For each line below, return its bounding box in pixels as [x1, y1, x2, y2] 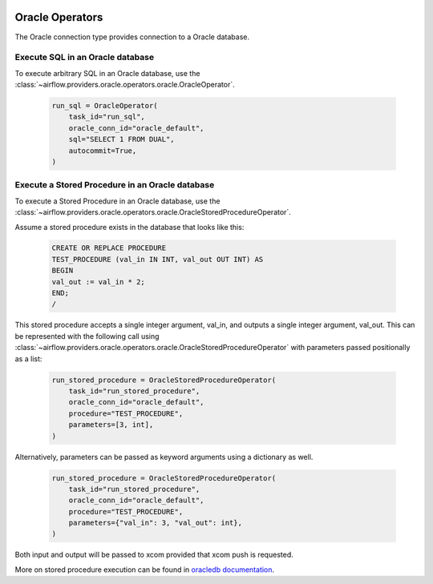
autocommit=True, [68, 146, 137, 155]
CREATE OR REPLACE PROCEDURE [51, 244, 167, 252]
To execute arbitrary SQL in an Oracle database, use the [14, 68, 200, 78]
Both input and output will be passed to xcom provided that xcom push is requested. [14, 550, 293, 560]
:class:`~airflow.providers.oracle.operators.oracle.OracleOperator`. [14, 80, 236, 90]
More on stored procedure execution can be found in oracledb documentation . [14, 565, 275, 574]
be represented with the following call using [14, 331, 160, 340]
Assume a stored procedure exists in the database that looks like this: [14, 222, 245, 232]
